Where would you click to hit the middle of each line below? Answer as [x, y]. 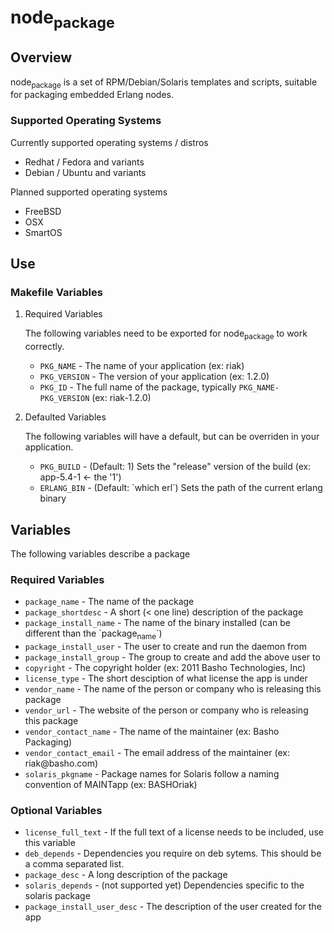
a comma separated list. [74, 864]
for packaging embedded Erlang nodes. [92, 95]
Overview [41, 57]
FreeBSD [43, 211]
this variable [50, 843]
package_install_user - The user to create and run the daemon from [165, 647]
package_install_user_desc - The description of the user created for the [173, 907]
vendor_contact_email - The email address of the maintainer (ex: [157, 753]
